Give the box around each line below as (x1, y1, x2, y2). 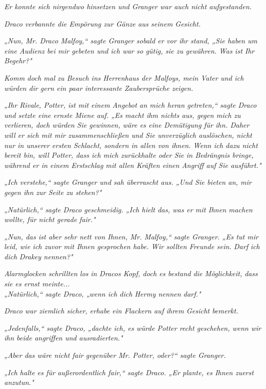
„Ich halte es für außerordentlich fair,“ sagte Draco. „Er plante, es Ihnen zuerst (4, 367, 254, 377)
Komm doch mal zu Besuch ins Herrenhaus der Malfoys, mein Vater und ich (4, 72, 244, 83)
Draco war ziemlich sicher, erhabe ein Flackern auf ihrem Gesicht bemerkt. (4, 305, 238, 316)
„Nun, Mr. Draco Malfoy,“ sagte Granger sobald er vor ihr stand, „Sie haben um (4, 35, 257, 46)
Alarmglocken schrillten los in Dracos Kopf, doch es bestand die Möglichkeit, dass (4, 268, 258, 279)
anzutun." (4, 377, 34, 387)
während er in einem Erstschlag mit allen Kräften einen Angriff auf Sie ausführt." (4, 159, 261, 170)
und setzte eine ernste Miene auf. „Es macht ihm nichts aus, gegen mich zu (4, 109, 241, 120)
